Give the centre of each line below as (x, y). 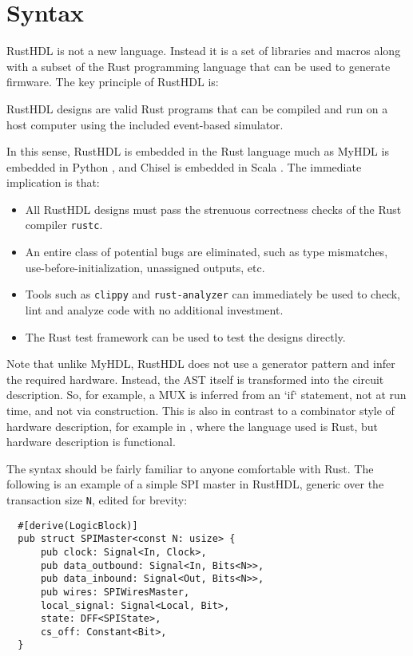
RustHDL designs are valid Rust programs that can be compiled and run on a (197, 108)
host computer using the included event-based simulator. (145, 124)
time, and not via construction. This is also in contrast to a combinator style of (201, 410)
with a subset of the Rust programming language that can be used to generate (199, 66)
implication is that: (53, 182)
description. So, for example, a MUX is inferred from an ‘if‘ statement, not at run (206, 395)
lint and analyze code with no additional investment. (154, 309)
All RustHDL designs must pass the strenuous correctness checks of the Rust (213, 209)
